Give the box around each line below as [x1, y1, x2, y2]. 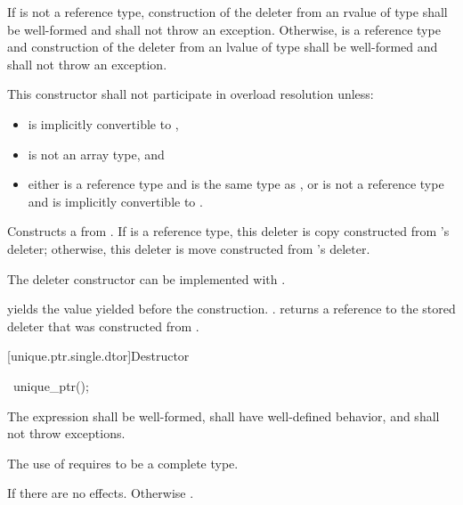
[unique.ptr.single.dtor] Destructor [7, 346, 190, 365]
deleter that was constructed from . [7, 316, 199, 335]
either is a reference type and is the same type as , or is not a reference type [28, 175, 444, 193]
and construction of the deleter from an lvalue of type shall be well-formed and [7, 37, 438, 56]
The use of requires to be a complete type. [7, 453, 239, 472]
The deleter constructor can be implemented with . [7, 269, 286, 288]
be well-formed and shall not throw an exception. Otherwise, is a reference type [7, 20, 441, 38]
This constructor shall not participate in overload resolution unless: [7, 85, 374, 103]
